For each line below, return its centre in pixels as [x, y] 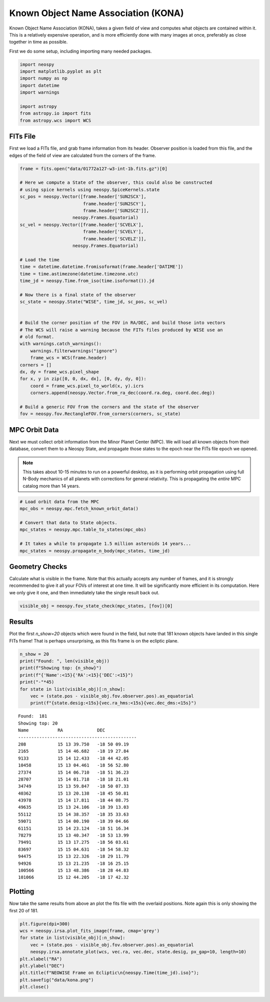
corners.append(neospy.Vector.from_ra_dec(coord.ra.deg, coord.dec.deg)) [122, 393]
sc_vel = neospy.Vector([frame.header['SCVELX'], [82, 225]
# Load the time [40, 260]
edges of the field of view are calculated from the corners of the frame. [82, 155]
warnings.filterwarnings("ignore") [74, 351]
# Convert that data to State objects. [68, 523]
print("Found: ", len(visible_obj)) [65, 661]
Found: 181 [33, 716]
